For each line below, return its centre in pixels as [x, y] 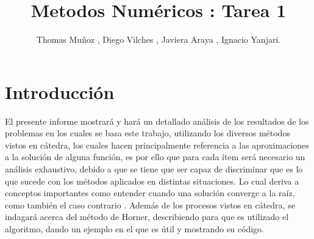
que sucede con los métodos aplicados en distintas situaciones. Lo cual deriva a [152, 181]
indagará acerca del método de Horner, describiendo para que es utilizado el [147, 217]
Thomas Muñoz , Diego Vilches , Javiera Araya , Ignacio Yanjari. [159, 39]
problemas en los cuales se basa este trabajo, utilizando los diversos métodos [148, 133]
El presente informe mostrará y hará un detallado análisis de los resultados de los [157, 121]
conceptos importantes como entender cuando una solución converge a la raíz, [150, 193]
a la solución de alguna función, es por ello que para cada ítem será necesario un [155, 157]
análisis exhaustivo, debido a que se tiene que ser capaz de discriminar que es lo [154, 169]
